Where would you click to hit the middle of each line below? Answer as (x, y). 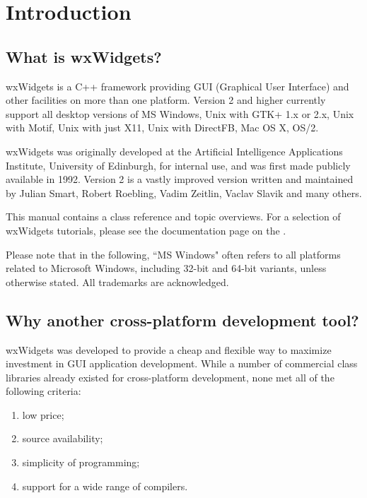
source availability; (63, 438)
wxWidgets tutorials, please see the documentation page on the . (146, 230)
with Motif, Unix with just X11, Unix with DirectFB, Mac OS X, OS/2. (162, 128)
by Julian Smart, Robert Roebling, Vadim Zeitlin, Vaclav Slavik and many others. (184, 192)
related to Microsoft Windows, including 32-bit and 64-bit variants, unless (166, 268)
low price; (43, 414)
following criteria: (43, 391)
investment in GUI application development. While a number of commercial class (182, 363)
